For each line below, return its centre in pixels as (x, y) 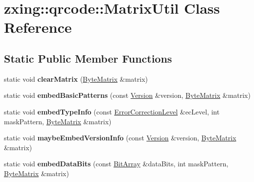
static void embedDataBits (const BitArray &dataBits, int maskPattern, (116, 164)
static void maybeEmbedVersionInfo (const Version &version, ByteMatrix (120, 138)
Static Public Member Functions (88, 58)
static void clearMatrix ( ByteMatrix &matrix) (76, 79)
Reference (38, 27)
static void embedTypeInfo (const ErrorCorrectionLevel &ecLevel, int (112, 111)
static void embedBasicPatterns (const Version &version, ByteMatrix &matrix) (127, 95)
